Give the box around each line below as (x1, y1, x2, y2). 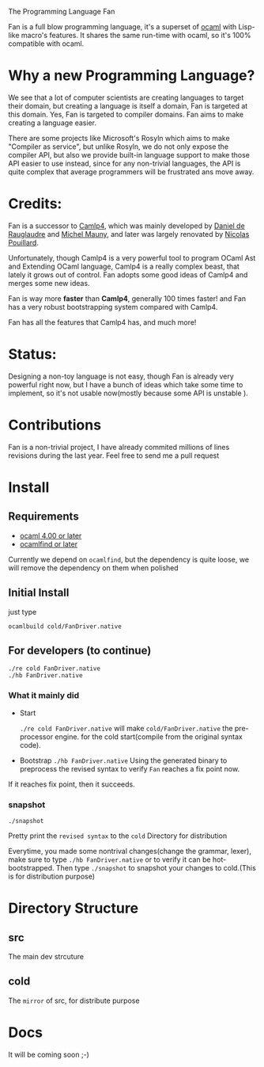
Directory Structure (8, 899, 139, 917)
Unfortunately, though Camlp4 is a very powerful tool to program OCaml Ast (8, 253, 256, 262)
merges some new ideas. (8, 278, 90, 288)
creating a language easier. (8, 118, 97, 128)
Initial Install (8, 586, 70, 600)
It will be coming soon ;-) (8, 1050, 89, 1059)
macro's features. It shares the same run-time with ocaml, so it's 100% (21, 31, 251, 40)
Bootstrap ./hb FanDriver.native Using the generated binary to (19, 756, 228, 765)
